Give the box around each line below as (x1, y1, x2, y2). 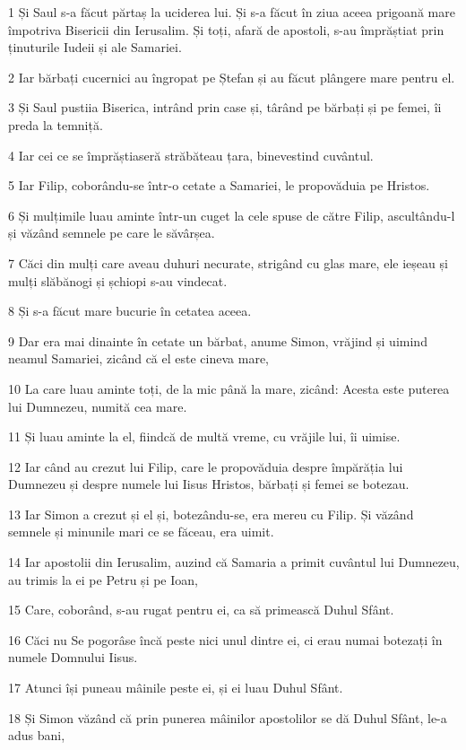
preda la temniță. (8, 115, 103, 134)
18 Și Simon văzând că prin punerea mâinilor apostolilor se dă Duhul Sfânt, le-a (8, 708, 447, 727)
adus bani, (8, 726, 65, 745)
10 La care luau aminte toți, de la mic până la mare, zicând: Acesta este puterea (8, 379, 450, 397)
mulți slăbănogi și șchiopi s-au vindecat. (8, 271, 228, 290)
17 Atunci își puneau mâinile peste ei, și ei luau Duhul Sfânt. (8, 678, 343, 697)
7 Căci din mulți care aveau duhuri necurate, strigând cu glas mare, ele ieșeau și (8, 253, 448, 272)
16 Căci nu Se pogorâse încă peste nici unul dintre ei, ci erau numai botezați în (8, 630, 443, 649)
